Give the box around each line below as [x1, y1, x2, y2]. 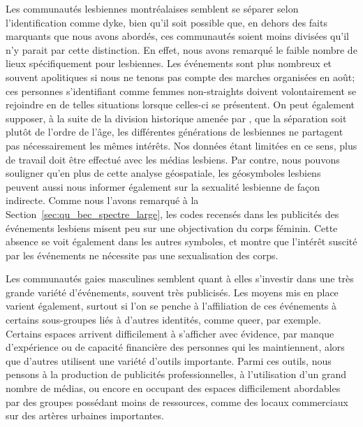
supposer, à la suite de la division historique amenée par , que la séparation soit [6, 110, 347, 125]
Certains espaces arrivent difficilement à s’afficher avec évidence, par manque [6, 326, 334, 340]
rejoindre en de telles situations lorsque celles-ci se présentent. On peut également [6, 97, 355, 112]
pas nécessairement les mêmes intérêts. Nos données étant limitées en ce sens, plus [6, 138, 357, 152]
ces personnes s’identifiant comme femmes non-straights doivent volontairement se [6, 83, 357, 98]
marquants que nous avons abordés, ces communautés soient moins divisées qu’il [6, 29, 349, 43]
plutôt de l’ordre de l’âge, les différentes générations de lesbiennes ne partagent [6, 124, 343, 139]
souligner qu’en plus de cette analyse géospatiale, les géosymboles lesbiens [6, 166, 321, 180]
